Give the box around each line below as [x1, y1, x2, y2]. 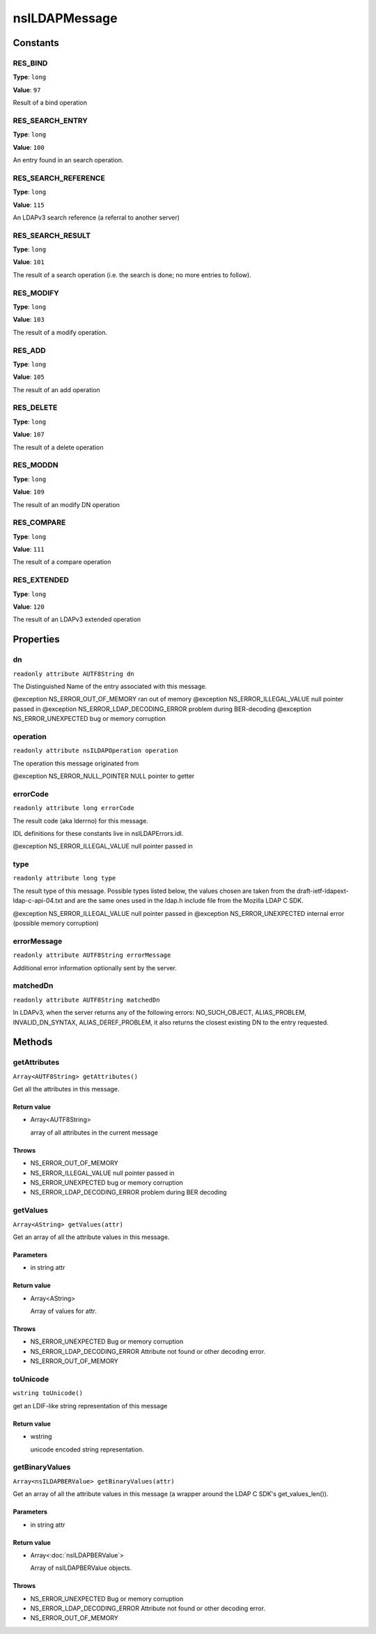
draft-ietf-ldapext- [297, 887, 350, 895]
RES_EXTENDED [13, 575, 69, 585]
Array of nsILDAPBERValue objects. [30, 1564, 132, 1572]
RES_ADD [13, 345, 47, 355]
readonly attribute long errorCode [13, 804, 135, 812]
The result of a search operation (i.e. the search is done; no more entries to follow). [13, 270, 252, 279]
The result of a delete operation [13, 443, 104, 451]
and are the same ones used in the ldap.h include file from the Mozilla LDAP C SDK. [63, 896, 304, 905]
